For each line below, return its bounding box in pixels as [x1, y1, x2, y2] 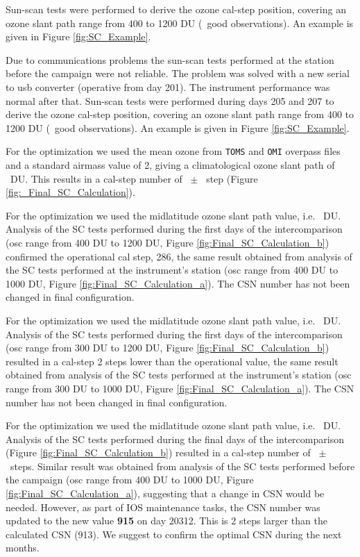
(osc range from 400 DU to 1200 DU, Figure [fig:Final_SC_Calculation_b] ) [6, 235, 329, 249]
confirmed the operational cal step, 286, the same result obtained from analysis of [6, 249, 352, 263]
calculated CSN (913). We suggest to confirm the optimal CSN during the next [6, 526, 342, 541]
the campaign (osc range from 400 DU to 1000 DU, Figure [6, 472, 254, 487]
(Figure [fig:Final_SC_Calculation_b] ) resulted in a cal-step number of [6, 445, 311, 460]
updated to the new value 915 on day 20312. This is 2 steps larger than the [6, 513, 327, 528]
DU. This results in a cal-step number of [10, 171, 182, 185]
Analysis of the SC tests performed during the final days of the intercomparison [6, 431, 344, 446]
